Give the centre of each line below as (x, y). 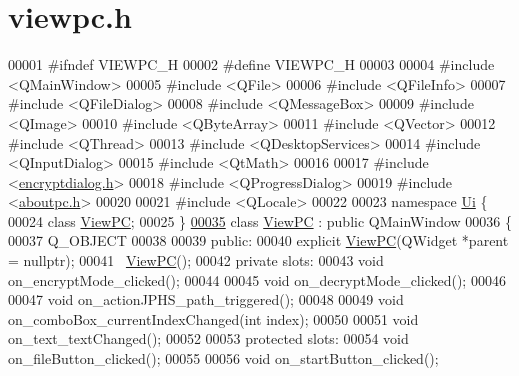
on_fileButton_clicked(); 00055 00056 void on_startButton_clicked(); (223, 358)
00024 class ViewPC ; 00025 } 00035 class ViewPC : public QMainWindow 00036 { (260, 220)
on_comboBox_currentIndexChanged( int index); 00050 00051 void (213, 318)
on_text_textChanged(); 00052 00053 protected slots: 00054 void (208, 338)
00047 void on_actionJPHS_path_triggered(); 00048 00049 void (206, 299)
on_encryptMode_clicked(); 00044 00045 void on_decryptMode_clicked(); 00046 (257, 279)
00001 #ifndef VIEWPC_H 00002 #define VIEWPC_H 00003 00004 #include (251, 64)
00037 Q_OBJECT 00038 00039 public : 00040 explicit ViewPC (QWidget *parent (258, 240)
